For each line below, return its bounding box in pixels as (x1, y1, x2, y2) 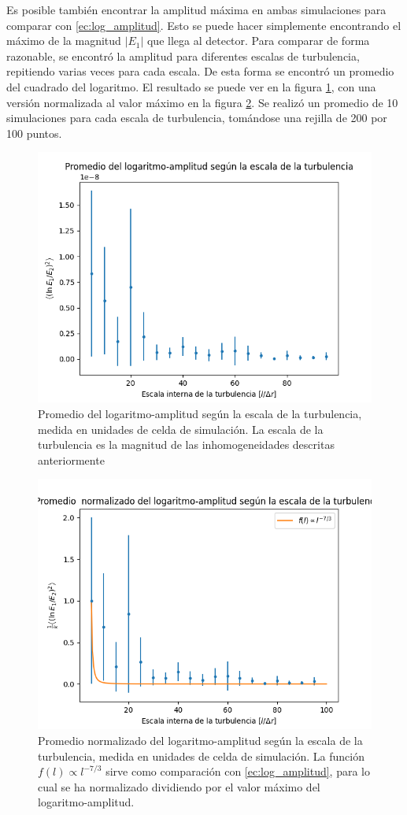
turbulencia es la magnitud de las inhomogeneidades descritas (38, 436, 335, 453)
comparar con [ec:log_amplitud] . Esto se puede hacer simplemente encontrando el (6, 17, 401, 33)
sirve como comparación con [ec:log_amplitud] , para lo (105, 763, 370, 780)
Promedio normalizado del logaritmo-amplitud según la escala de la (38, 732, 363, 748)
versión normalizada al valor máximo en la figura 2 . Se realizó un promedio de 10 (6, 94, 398, 110)
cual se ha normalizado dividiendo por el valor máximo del (38, 778, 320, 795)
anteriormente (38, 451, 105, 468)
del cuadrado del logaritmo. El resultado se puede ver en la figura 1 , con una (6, 78, 376, 94)
